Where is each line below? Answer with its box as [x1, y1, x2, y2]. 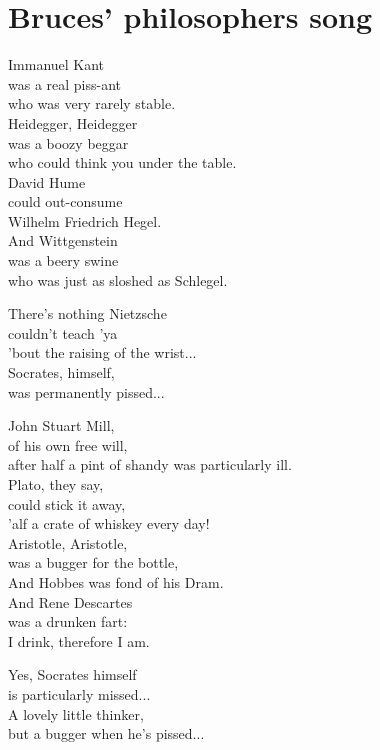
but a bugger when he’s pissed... [8, 723, 205, 744]
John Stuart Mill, [8, 415, 115, 436]
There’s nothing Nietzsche [8, 303, 167, 324]
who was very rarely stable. [8, 93, 176, 114]
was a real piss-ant [8, 73, 122, 94]
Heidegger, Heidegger [8, 112, 138, 133]
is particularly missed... [8, 683, 151, 704]
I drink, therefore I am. [8, 630, 150, 651]
